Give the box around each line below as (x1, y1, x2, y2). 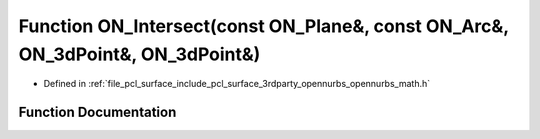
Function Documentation (18, 104, 177, 121)
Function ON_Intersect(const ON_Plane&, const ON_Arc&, (18, 15, 509, 37)
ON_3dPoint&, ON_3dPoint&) (18, 43, 261, 65)
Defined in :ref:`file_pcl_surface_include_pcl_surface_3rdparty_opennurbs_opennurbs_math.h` (43, 78, 431, 90)
